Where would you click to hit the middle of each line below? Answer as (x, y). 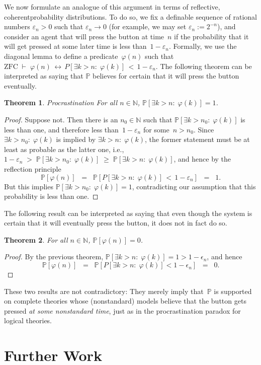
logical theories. (28, 320)
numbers (17, 26)
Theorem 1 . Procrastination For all (61, 102)
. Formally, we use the (203, 46)
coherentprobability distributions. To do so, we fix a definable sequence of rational (130, 16)
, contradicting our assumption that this (194, 186)
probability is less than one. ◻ (51, 196)
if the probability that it (211, 36)
